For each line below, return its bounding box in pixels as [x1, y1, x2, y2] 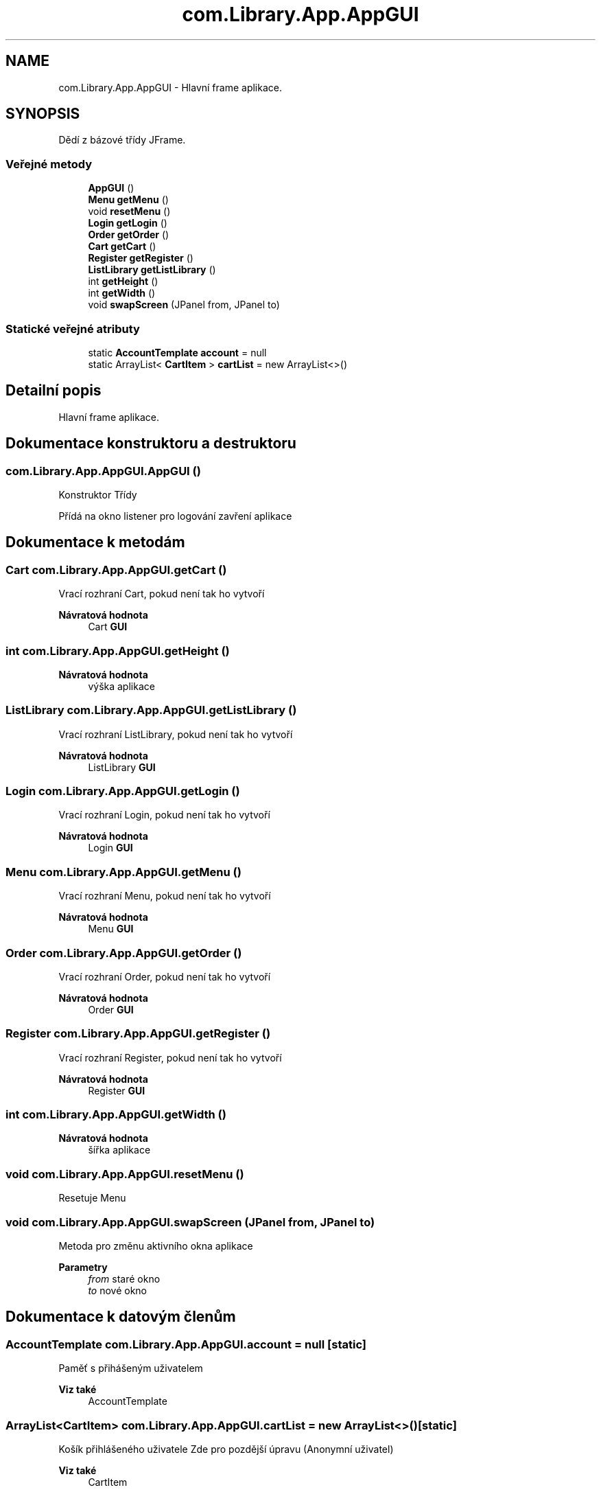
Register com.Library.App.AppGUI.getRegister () [5, 1026, 271, 1041]
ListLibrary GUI [88, 761, 156, 773]
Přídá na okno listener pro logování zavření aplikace [58, 510, 292, 522]
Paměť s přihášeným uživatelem [58, 1362, 203, 1375]
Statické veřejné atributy [5, 321, 140, 336]
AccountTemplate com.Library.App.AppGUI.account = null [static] [5, 1337, 366, 1351]
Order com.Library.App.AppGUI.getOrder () [5, 945, 242, 960]
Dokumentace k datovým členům [5, 1308, 236, 1326]
